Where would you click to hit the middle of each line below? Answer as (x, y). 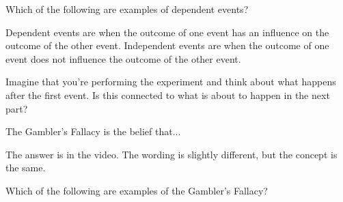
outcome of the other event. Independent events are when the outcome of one (167, 45)
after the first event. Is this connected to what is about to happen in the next (168, 95)
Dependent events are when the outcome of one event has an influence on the (167, 32)
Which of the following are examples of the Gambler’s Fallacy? (137, 190)
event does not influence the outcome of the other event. (123, 58)
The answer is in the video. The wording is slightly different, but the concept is (171, 154)
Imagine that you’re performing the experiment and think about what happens (171, 82)
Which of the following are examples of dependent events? (127, 9)
